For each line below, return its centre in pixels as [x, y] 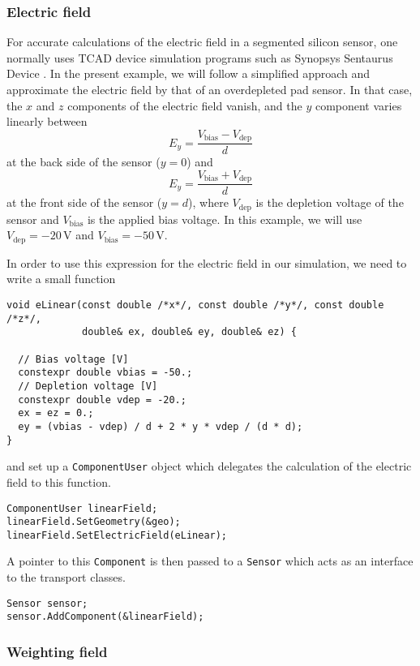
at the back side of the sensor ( [84, 162]
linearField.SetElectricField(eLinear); [117, 535]
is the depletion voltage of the [330, 202]
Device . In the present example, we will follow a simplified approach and [189, 73]
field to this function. [59, 481]
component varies [358, 105]
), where [208, 202]
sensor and [33, 219]
